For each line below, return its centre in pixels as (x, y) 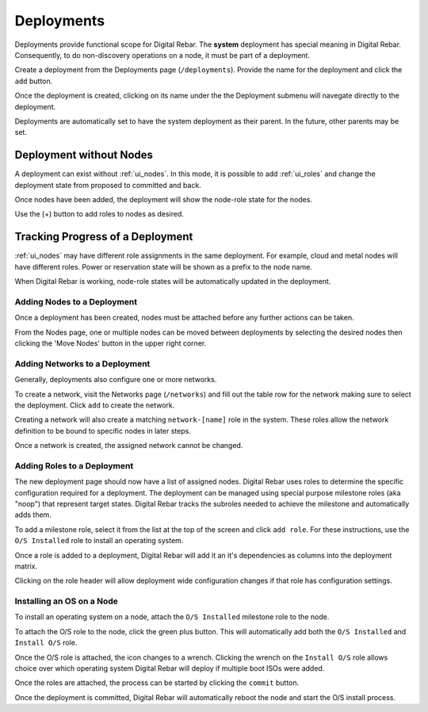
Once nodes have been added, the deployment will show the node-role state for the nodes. (164, 199)
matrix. (26, 566)
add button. (34, 81)
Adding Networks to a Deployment (82, 363)
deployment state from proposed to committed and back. (108, 185)
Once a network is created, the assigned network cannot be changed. (129, 446)
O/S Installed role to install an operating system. (99, 541)
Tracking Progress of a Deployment (104, 237)
